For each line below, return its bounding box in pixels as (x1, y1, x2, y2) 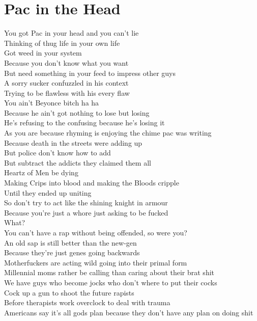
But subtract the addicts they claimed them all (4, 157, 151, 168)
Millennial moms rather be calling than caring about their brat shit (4, 267, 215, 278)
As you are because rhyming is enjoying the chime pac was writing (4, 127, 212, 138)
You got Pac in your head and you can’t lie (4, 28, 139, 38)
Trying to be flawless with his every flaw (4, 87, 130, 98)
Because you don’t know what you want (4, 57, 129, 68)
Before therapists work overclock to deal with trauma (4, 297, 170, 308)
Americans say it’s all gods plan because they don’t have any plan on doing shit (4, 307, 253, 317)
